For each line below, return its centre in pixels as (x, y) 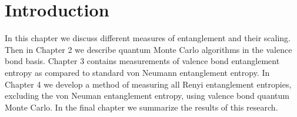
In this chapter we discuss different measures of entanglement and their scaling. (148, 38)
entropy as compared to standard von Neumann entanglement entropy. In (137, 72)
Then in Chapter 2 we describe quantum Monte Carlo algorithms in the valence (148, 49)
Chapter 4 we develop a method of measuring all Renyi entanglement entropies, (148, 84)
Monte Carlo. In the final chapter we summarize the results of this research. (141, 107)
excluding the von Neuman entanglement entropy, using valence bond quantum (147, 96)
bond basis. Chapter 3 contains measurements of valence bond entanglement (142, 61)
